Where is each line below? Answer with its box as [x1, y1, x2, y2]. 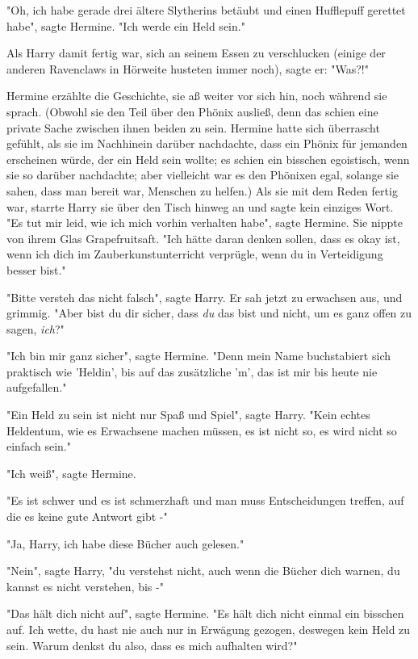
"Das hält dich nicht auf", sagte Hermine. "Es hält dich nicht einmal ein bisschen [6, 605, 404, 622]
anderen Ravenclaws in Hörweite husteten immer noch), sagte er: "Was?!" [6, 60, 369, 77]
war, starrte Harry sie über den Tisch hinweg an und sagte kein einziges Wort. [6, 198, 394, 215]
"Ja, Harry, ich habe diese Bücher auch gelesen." [6, 535, 245, 552]
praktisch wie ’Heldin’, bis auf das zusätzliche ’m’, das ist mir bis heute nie [6, 363, 378, 380]
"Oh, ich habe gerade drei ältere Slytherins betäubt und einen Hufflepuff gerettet [6, 2, 406, 18]
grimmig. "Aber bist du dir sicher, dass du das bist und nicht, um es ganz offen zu [6, 304, 412, 321]
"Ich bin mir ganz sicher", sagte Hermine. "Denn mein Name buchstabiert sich [6, 347, 391, 364]
